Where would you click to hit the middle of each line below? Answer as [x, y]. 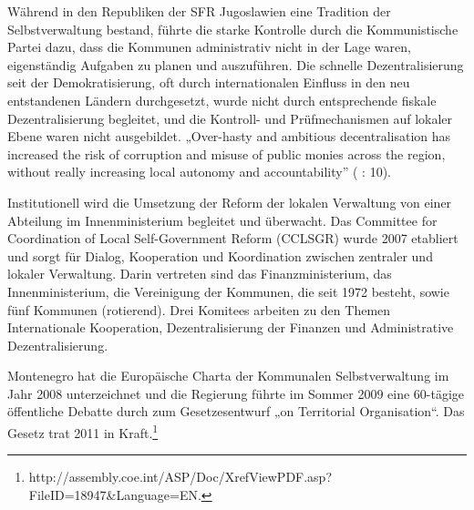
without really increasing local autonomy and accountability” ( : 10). [199, 172]
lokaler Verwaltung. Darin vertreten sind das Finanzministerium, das [200, 274]
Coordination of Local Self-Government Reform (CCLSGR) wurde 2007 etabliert [233, 238]
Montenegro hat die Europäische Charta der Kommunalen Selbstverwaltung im [228, 376]
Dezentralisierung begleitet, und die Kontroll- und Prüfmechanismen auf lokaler [230, 118]
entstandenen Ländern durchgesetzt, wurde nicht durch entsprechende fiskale [222, 100]
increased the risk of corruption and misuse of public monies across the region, [227, 153]
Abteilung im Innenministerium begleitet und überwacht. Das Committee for [222, 220]
